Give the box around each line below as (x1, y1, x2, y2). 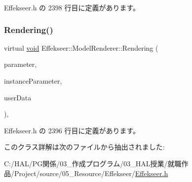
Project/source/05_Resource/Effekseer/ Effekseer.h (14, 168, 168, 178)
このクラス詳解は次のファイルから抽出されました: (4, 142, 165, 152)
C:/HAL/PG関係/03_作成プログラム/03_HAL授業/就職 (4, 158, 182, 168)
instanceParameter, (4, 76, 62, 86)
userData (4, 92, 32, 102)
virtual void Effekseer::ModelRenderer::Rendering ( (4, 42, 158, 53)
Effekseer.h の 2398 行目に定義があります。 (4, 2, 140, 12)
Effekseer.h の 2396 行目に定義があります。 (4, 125, 140, 135)
